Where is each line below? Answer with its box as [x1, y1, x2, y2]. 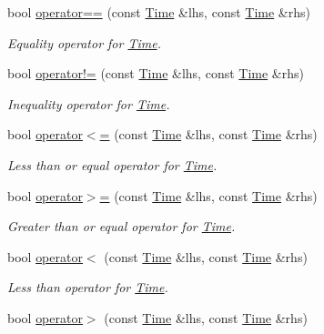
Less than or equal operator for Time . [7, 155, 218, 174]
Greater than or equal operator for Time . [7, 217, 236, 236]
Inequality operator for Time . [7, 94, 170, 113]
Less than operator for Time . [7, 278, 168, 297]
